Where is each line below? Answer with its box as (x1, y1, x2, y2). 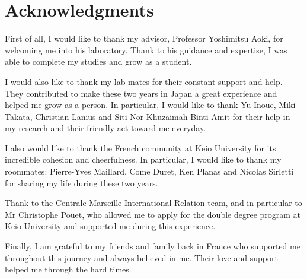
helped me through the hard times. (5, 263, 132, 275)
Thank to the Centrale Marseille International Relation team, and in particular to (5, 196, 302, 209)
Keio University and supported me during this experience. (5, 220, 216, 232)
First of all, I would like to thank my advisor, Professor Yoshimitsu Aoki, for (5, 32, 283, 45)
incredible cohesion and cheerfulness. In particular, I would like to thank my (5, 153, 282, 166)
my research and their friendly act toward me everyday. (5, 122, 206, 134)
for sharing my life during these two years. (5, 176, 158, 189)
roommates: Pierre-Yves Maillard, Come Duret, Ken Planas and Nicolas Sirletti (5, 165, 294, 177)
